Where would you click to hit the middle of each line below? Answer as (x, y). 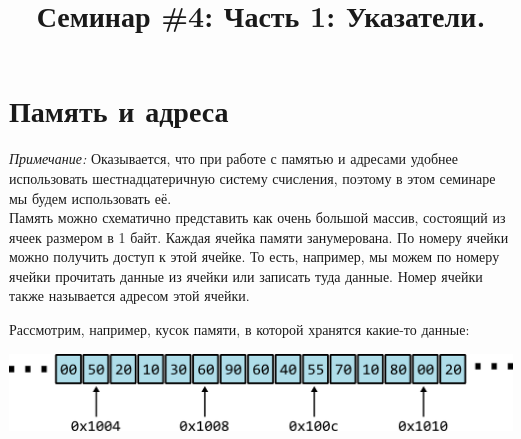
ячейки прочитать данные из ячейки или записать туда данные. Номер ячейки (246, 275)
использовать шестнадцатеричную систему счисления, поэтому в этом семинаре (252, 177)
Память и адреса (119, 110)
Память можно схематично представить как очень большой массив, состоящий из (257, 217)
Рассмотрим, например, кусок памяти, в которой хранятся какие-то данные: (239, 329)
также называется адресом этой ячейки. (129, 295)
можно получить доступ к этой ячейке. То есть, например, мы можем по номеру (254, 256)
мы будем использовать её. (90, 197)
